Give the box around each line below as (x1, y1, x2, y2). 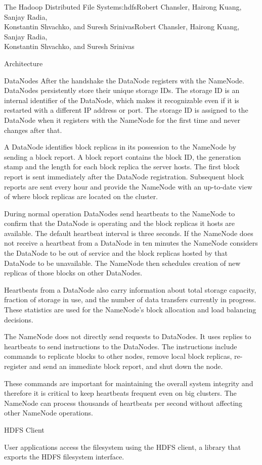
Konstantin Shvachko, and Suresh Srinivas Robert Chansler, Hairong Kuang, (4, 21, 240, 32)
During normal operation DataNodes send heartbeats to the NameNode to (4, 208, 235, 218)
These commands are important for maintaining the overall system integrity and (4, 378, 253, 388)
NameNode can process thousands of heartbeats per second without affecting (4, 397, 243, 408)
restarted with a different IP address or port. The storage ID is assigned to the (4, 105, 248, 115)
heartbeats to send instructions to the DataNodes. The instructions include (4, 341, 237, 351)
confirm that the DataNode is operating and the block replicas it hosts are (4, 218, 235, 228)
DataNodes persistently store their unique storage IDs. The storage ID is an (4, 85, 240, 96)
